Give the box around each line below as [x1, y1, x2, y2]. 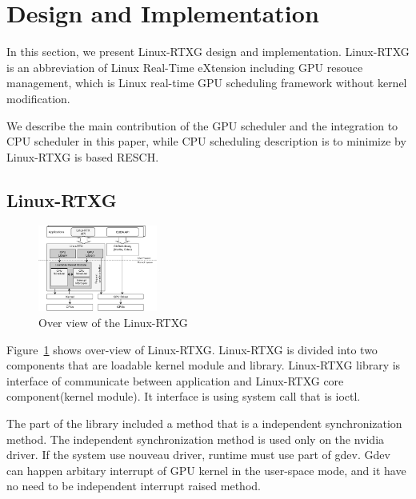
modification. [6, 90, 70, 106]
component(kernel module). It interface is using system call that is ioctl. [6, 388, 361, 405]
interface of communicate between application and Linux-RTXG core [6, 372, 344, 389]
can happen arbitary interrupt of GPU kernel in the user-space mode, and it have [6, 461, 406, 478]
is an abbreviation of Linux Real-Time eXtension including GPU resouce [6, 58, 363, 75]
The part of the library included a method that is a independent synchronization [6, 414, 402, 431]
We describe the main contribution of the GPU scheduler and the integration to [6, 117, 398, 134]
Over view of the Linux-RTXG [38, 314, 188, 331]
